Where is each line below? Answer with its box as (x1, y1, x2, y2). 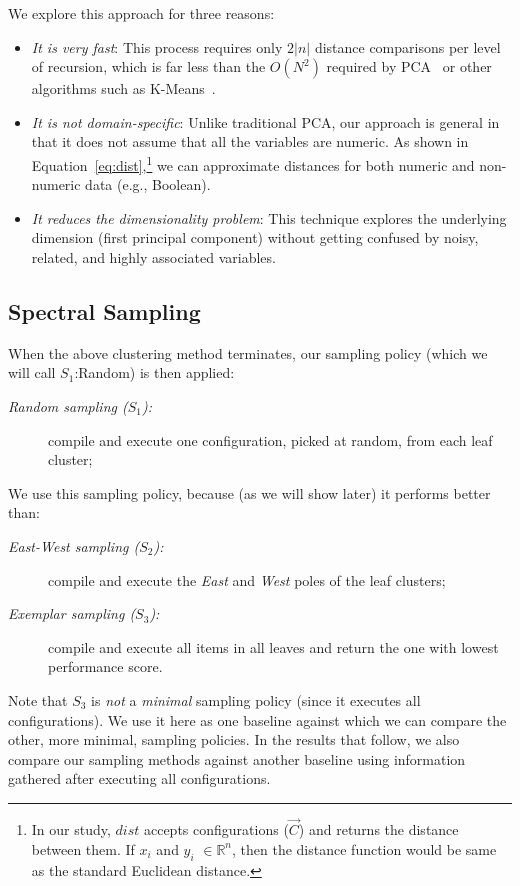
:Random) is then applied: (74, 362, 235, 383)
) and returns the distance (298, 819, 459, 840)
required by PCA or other (326, 56, 492, 77)
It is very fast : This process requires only (31, 36, 283, 57)
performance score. (48, 656, 163, 677)
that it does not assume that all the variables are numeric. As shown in (31, 131, 469, 152)
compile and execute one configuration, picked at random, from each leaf (48, 429, 493, 450)
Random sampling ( (8, 395, 128, 416)
